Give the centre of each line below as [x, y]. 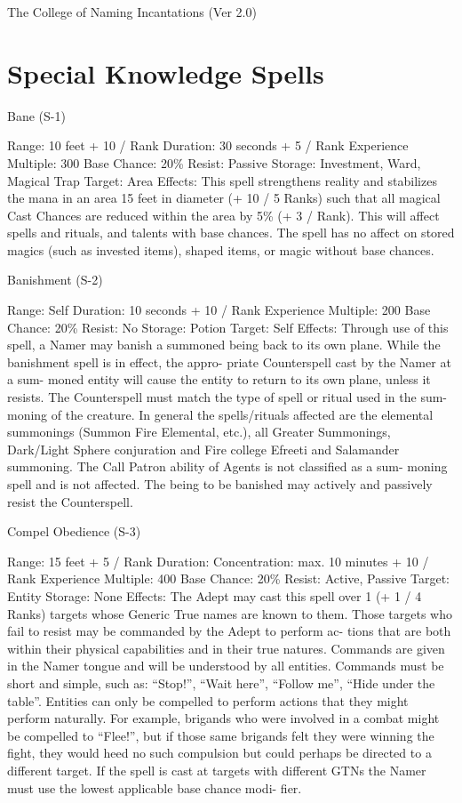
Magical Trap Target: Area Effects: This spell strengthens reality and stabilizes [222, 180]
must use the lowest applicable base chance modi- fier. [155, 787]
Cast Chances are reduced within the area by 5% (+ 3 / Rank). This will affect [223, 215]
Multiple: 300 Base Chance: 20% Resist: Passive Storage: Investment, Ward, [214, 162]
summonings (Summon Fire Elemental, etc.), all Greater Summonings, [199, 432]
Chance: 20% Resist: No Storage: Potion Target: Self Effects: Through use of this [228, 327]
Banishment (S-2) [55, 280]
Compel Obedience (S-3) [74, 531]
